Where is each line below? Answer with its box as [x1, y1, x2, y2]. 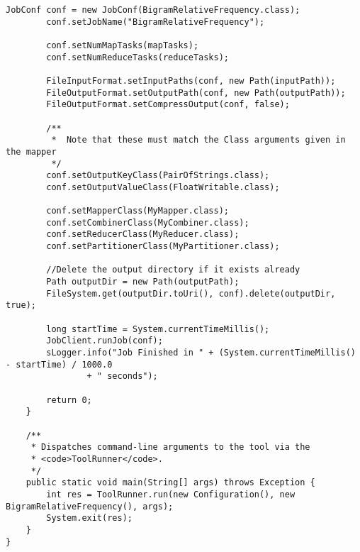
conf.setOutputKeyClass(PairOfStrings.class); [46, 170, 270, 181]
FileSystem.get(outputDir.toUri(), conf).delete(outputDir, [46, 288, 336, 299]
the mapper [6, 146, 57, 157]
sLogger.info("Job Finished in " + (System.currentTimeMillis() [46, 348, 356, 358]
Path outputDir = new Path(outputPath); [46, 277, 240, 287]
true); [6, 300, 36, 311]
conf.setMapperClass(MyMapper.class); [46, 206, 229, 216]
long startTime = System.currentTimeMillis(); [46, 324, 270, 334]
